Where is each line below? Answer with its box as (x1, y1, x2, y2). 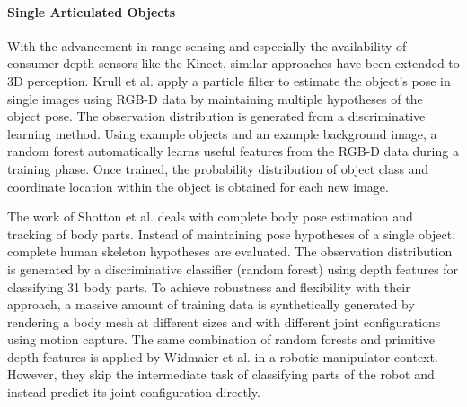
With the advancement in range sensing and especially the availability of (7, 36, 407, 55)
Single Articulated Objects (7, 2, 176, 21)
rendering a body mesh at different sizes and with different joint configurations (7, 312, 441, 331)
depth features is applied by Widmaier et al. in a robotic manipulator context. (7, 347, 438, 366)
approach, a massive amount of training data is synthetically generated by (7, 295, 415, 314)
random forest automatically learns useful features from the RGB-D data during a (7, 142, 459, 160)
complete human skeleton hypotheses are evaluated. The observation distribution (7, 242, 453, 261)
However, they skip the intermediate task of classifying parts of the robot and (7, 365, 435, 384)
